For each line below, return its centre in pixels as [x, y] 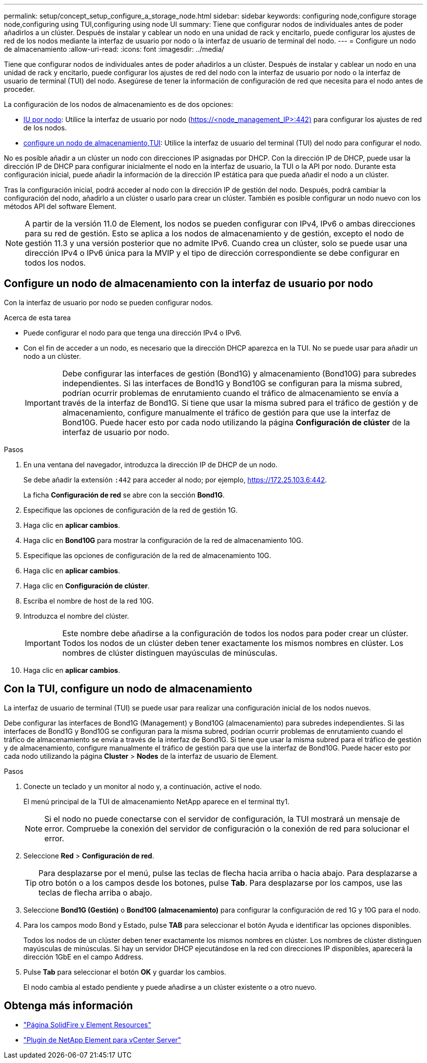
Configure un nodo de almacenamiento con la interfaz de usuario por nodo [189, 284]
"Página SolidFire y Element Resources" [87, 1024]
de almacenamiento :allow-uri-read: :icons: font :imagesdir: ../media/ [114, 49]
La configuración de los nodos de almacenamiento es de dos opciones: [118, 104]
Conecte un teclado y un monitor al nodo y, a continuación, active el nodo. [143, 786]
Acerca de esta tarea [38, 317]
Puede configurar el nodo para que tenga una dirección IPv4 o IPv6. [133, 333]
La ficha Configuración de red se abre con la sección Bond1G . [124, 495]
